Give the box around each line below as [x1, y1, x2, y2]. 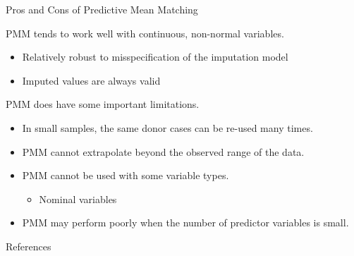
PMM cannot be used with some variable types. [22, 168, 229, 183]
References [6, 238, 51, 253]
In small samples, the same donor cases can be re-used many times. [22, 120, 313, 135]
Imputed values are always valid [22, 73, 161, 87]
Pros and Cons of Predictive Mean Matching [6, 2, 198, 16]
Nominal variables [39, 191, 117, 206]
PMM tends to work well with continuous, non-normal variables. [6, 25, 284, 40]
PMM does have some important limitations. [6, 97, 200, 111]
